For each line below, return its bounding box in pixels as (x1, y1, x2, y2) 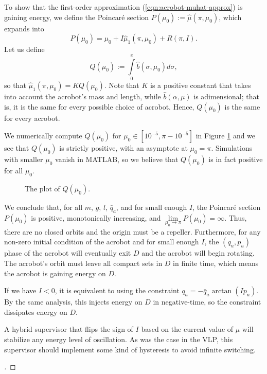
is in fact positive (208, 154, 263, 165)
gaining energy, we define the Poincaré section (4, 11, 149, 22)
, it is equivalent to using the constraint (55, 285, 180, 296)
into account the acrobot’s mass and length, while (4, 91, 161, 101)
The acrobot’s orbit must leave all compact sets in (4, 258, 163, 269)
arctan (211, 288, 232, 295)
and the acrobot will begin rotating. (141, 247, 255, 258)
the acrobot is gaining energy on (4, 268, 106, 278)
